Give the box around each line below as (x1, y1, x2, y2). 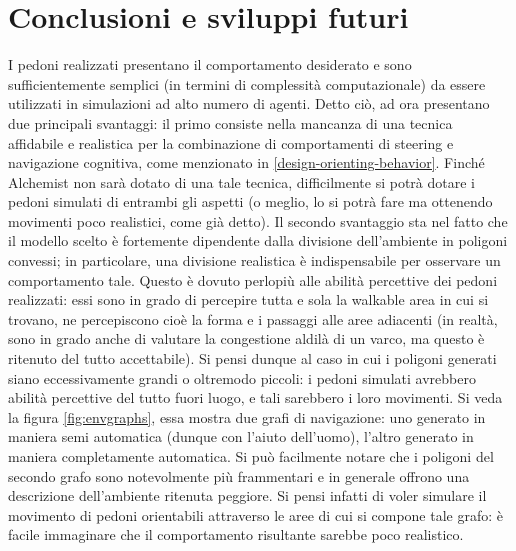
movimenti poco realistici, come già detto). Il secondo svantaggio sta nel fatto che (8, 210, 508, 231)
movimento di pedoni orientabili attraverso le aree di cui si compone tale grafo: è (8, 504, 503, 525)
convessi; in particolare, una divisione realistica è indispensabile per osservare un (8, 250, 501, 271)
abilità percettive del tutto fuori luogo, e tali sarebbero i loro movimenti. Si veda (8, 387, 503, 408)
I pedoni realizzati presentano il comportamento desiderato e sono (8, 54, 412, 75)
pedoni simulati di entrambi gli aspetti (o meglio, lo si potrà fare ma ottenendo (8, 191, 493, 212)
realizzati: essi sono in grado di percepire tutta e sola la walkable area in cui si (8, 289, 489, 310)
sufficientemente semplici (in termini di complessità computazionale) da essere (8, 73, 486, 94)
